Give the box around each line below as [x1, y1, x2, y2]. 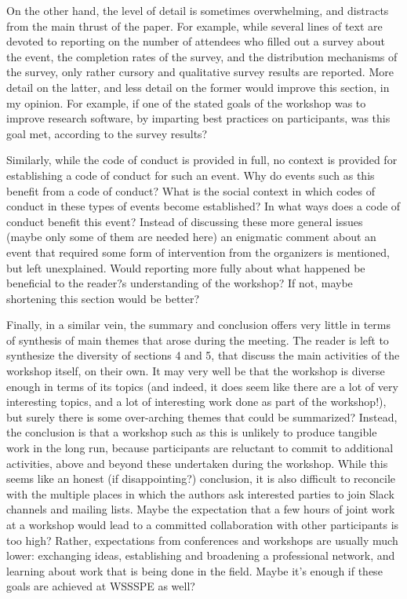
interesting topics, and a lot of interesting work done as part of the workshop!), [6, 393, 387, 410]
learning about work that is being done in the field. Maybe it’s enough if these [6, 562, 383, 579]
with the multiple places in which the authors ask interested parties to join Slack [6, 485, 394, 502]
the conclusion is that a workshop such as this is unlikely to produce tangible [6, 424, 377, 440]
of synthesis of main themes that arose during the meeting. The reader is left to [6, 331, 389, 348]
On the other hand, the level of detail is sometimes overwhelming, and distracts [6, 2, 389, 18]
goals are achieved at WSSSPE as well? [6, 578, 195, 594]
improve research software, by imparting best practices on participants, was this [6, 110, 391, 126]
